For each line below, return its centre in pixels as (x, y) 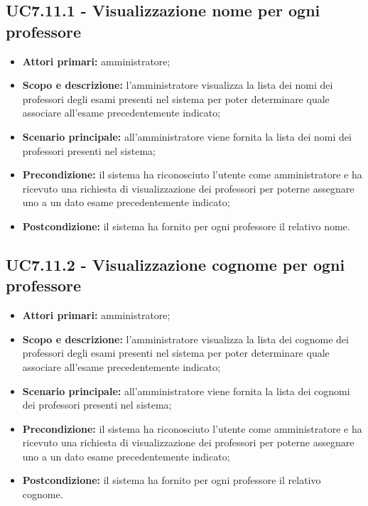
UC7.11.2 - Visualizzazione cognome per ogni (175, 264)
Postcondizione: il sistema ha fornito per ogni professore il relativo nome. (186, 226)
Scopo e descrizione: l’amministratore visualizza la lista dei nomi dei (178, 85)
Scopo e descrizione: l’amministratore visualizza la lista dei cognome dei (185, 339)
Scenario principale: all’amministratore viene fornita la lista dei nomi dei (187, 136)
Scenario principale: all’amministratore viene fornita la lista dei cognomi (186, 391)
